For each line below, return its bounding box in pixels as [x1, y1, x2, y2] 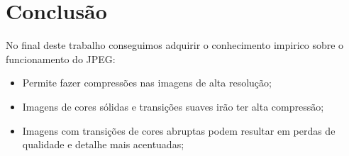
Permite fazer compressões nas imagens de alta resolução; [22, 75, 272, 90]
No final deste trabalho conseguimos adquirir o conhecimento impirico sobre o [6, 38, 344, 52]
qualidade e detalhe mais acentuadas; [22, 137, 184, 152]
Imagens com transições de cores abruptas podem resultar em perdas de [22, 123, 336, 138]
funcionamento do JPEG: [6, 51, 116, 66]
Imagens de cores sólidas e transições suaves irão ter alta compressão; [22, 99, 324, 113]
